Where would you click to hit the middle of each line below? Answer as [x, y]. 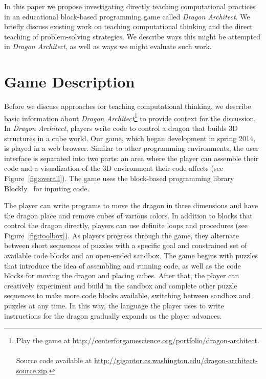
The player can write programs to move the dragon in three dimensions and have [131, 205]
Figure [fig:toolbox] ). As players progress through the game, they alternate [121, 235]
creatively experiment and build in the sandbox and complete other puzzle [121, 285]
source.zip [31, 370]
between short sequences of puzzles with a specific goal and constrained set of [126, 245]
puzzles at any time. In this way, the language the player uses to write [114, 306]
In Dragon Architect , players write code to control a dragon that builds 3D [121, 128]
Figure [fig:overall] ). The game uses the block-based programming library [119, 178]
